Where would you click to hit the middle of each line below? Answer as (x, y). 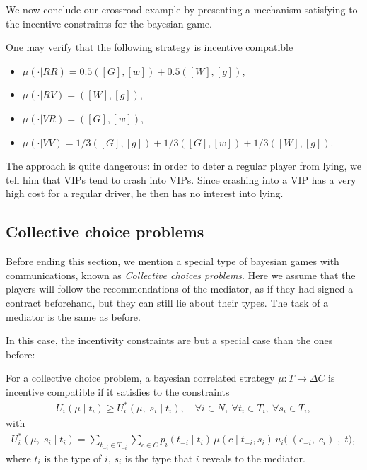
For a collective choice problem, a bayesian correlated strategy (140, 378)
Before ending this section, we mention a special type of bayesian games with (173, 261)
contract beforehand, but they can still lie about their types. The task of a (167, 302)
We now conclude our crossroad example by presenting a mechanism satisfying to (182, 9)
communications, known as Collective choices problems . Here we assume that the (181, 275)
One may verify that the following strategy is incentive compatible (150, 47)
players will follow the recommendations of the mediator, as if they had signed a (180, 289)
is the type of (73, 458)
